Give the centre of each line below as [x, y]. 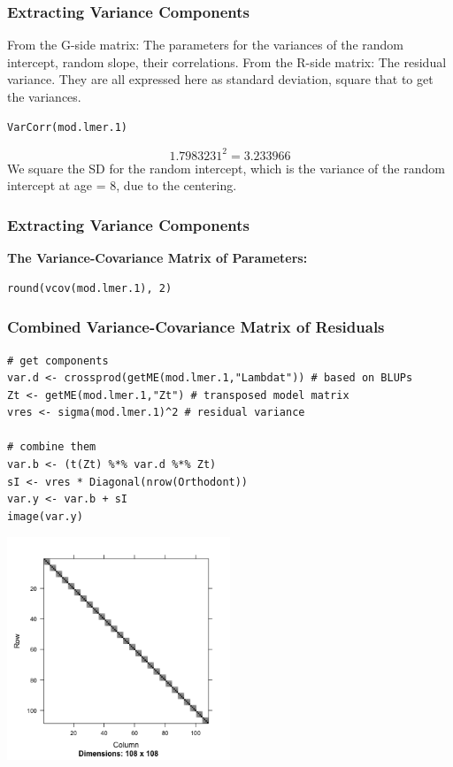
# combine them [52, 447]
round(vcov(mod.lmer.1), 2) [90, 288]
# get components [58, 360]
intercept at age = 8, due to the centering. [122, 185]
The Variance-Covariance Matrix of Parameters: [157, 258]
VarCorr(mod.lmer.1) [68, 127]
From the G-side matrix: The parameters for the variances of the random [205, 45]
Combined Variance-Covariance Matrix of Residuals [196, 327]
